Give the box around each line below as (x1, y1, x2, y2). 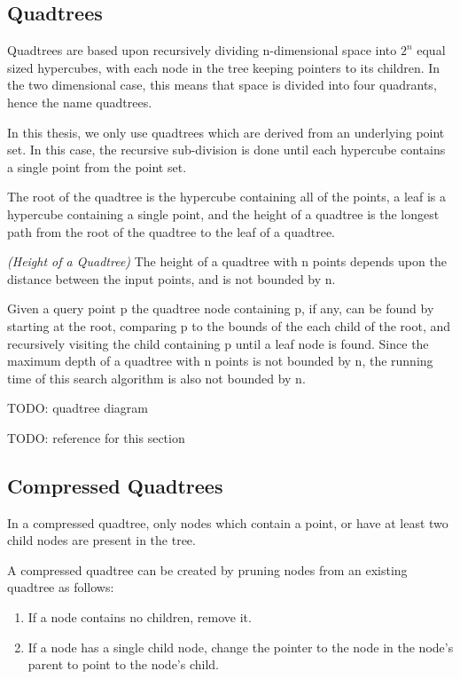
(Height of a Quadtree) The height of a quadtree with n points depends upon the (7, 252, 447, 271)
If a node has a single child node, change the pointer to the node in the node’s (27, 637, 454, 656)
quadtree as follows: (7, 578, 114, 596)
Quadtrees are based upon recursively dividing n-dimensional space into (7, 41, 397, 59)
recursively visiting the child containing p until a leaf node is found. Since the (7, 334, 429, 352)
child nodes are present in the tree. (7, 531, 196, 549)
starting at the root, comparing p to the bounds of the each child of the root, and (7, 316, 451, 335)
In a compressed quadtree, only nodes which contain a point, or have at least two (7, 513, 448, 532)
